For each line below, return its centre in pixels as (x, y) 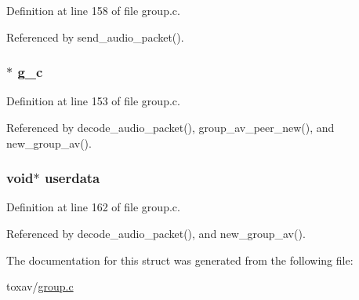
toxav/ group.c (40, 286)
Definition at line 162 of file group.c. (93, 207)
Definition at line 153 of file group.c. (93, 101)
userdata (72, 178)
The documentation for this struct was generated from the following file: (180, 260)
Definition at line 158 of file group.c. (93, 10)
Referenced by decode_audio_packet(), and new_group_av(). (156, 233)
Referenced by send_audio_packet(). (95, 37)
